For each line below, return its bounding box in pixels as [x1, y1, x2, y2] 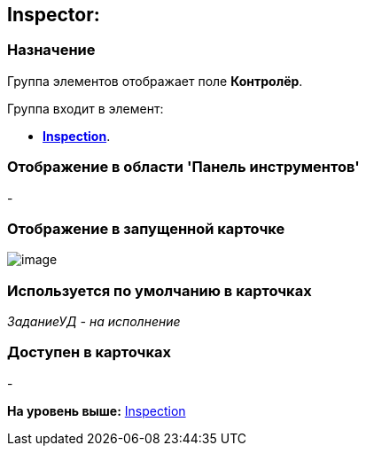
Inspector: [7, 4, 100, 26]
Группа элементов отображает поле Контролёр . [7, 73, 303, 89]
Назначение [7, 41, 96, 59]
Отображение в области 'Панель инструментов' [7, 158, 360, 176]
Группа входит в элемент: [7, 100, 164, 116]
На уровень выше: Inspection [7, 402, 186, 418]
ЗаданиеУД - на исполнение [7, 314, 181, 330]
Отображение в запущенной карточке [7, 219, 285, 238]
